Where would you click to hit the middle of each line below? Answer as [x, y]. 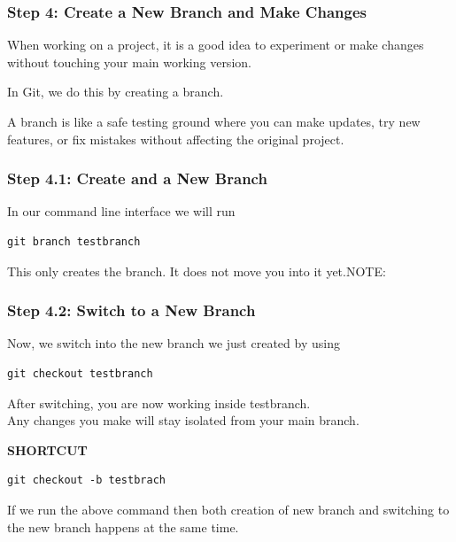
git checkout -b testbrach [86, 480]
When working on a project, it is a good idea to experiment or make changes [216, 45]
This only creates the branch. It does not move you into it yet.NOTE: [197, 271]
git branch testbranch [74, 242]
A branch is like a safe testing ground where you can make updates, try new [214, 121]
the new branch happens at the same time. [123, 527]
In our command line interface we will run [121, 211]
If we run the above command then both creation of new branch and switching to [228, 509]
